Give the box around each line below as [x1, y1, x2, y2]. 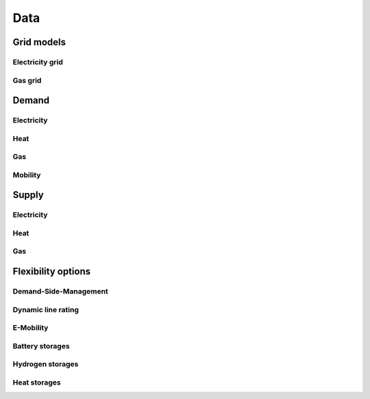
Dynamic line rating [12, 305, 79, 314]
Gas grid [12, 75, 42, 85]
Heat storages [12, 377, 61, 387]
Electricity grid [12, 57, 63, 66]
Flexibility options [12, 266, 91, 277]
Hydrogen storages [12, 359, 79, 369]
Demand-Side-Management [12, 287, 109, 296]
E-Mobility [12, 323, 49, 333]
